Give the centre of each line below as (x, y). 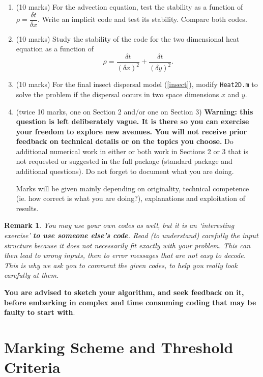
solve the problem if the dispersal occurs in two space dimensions (118, 94)
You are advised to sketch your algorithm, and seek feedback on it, (124, 292)
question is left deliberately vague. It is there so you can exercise (133, 121)
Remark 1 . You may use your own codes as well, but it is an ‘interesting (119, 225)
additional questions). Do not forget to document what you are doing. (125, 171)
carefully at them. (32, 275)
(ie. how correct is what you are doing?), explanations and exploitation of (131, 198)
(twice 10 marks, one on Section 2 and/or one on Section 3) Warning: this (135, 111)
